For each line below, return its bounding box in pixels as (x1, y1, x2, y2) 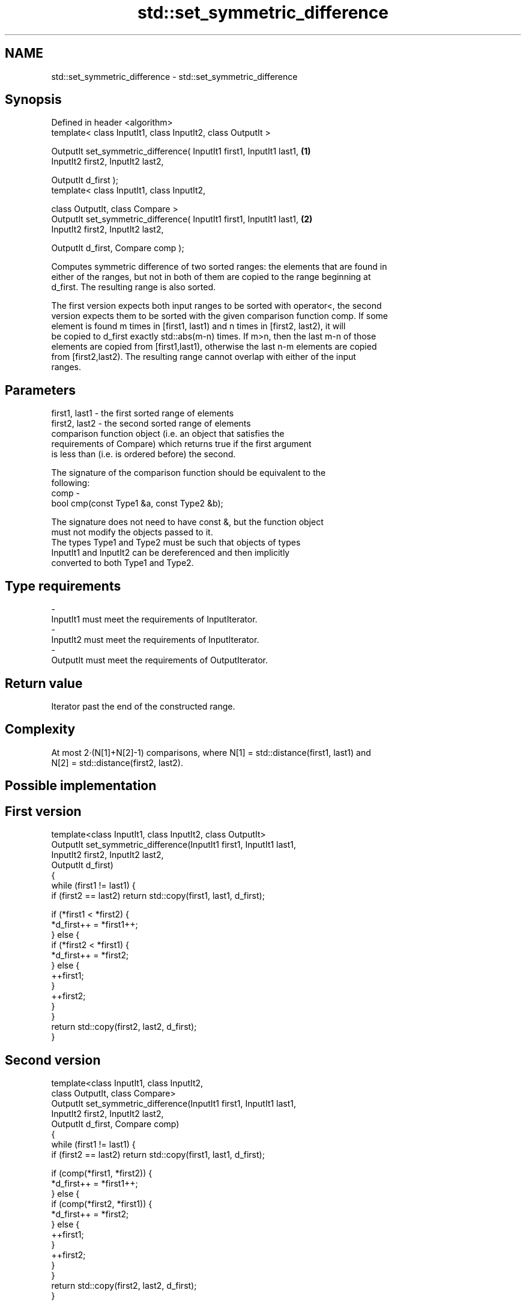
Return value (5, 675, 83, 691)
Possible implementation (5, 778, 157, 794)
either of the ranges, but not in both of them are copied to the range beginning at (51, 272, 371, 282)
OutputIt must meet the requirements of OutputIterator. (51, 655, 268, 666)
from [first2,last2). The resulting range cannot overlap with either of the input (51, 351, 356, 362)
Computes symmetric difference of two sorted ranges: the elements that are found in (51, 261, 387, 272)
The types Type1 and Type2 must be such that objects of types (51, 537, 301, 548)
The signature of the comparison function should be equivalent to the (51, 467, 326, 478)
